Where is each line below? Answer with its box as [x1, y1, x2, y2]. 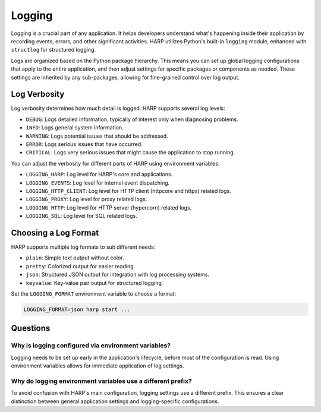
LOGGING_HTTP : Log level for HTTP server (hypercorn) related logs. [26, 204, 192, 211]
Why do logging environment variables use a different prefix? [11, 377, 193, 385]
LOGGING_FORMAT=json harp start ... [23, 306, 131, 313]
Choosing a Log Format [11, 227, 99, 237]
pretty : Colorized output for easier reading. [26, 262, 136, 270]
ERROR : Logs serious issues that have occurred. [26, 140, 143, 148]
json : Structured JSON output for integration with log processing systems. [26, 271, 210, 278]
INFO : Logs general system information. [26, 124, 124, 131]
